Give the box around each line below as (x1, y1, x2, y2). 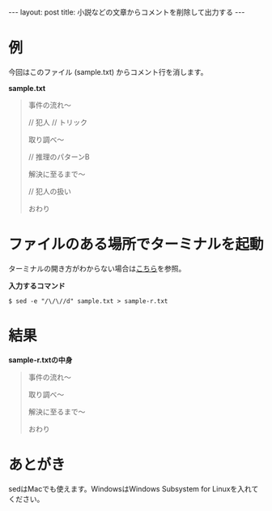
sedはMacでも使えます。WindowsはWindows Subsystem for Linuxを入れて (8, 483, 259, 493)
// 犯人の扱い (28, 186, 71, 196)
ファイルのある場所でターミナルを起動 (8, 236, 265, 253)
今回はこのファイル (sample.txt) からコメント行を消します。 (8, 67, 208, 76)
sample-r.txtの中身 (8, 355, 73, 365)
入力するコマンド (8, 280, 66, 290)
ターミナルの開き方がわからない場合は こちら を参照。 (8, 263, 186, 273)
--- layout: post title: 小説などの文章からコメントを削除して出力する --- (8, 7, 245, 17)
